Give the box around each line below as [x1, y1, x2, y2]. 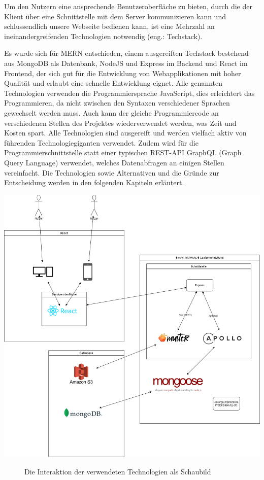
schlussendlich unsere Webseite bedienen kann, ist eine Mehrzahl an [4, 21, 215, 31]
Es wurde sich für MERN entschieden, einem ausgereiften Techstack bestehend [4, 48, 249, 58]
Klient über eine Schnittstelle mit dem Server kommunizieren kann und [4, 11, 226, 21]
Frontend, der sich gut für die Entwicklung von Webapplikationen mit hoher [4, 67, 241, 78]
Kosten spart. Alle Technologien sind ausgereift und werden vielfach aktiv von [4, 127, 247, 138]
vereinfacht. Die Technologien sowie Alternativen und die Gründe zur [4, 167, 219, 178]
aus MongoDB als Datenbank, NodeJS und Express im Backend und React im [4, 57, 248, 68]
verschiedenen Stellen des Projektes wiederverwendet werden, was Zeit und [4, 117, 237, 128]
